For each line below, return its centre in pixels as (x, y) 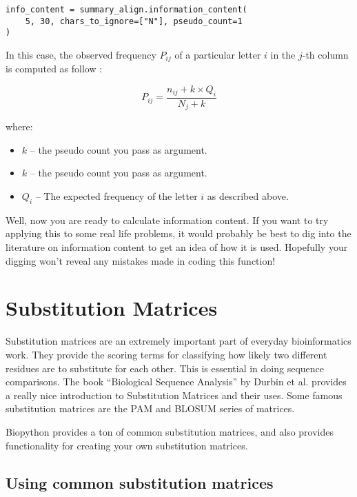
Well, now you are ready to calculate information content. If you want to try (167, 220)
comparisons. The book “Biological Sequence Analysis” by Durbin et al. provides (176, 382)
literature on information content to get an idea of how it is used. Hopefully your (177, 247)
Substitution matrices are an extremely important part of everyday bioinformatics (178, 341)
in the (283, 54)
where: (19, 126)
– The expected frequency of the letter (116, 196)
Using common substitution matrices (140, 482)
